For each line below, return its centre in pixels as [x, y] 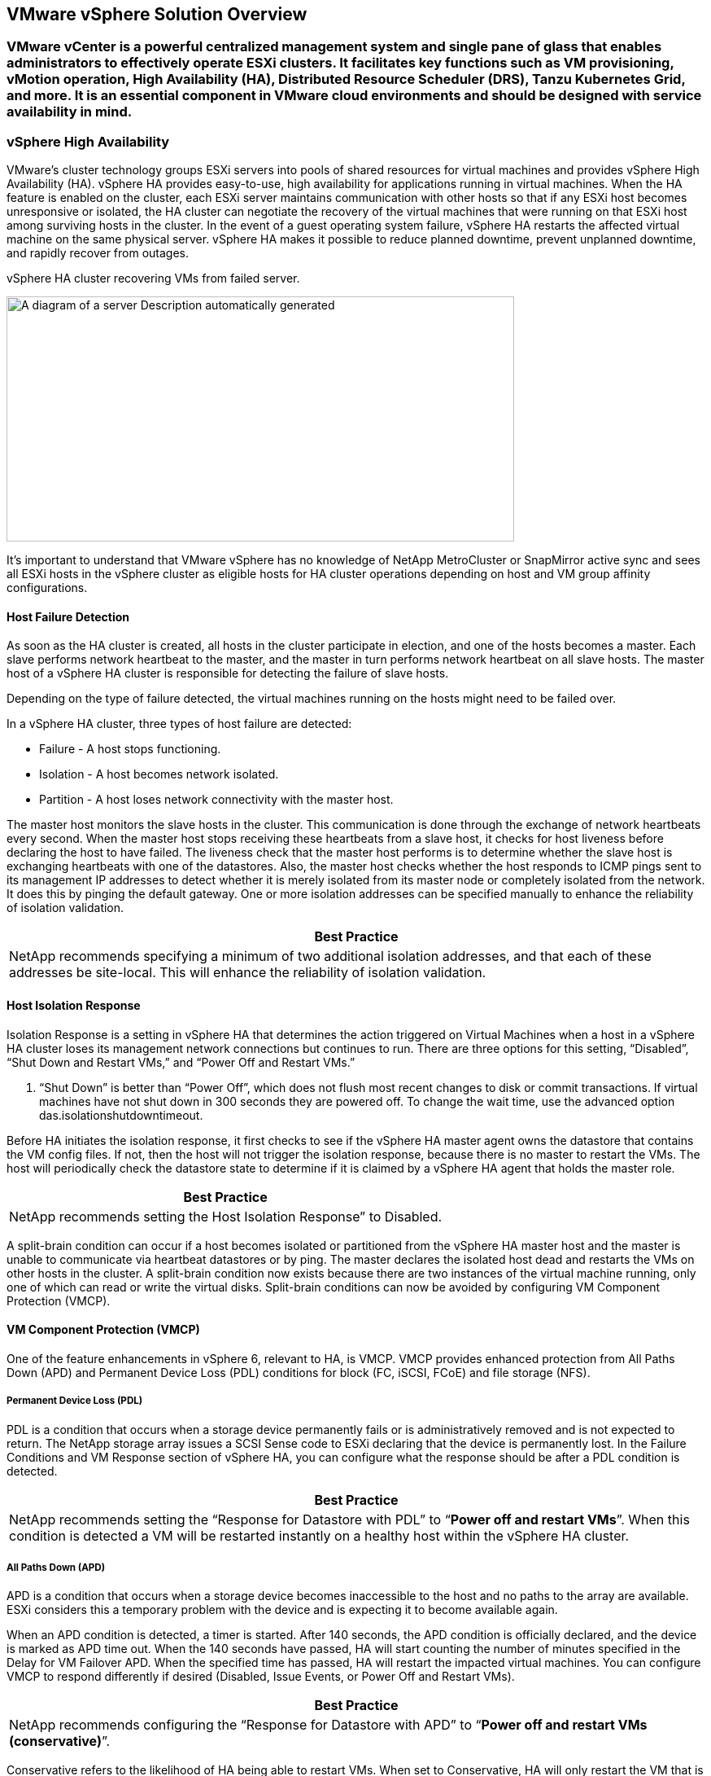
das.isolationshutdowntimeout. [121, 1115]
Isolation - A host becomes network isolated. [159, 774]
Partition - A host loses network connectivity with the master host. [216, 800]
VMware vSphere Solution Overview [157, 14]
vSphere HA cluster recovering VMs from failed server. [153, 278]
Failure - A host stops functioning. [130, 749]
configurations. [47, 588]
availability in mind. [70, 112]
